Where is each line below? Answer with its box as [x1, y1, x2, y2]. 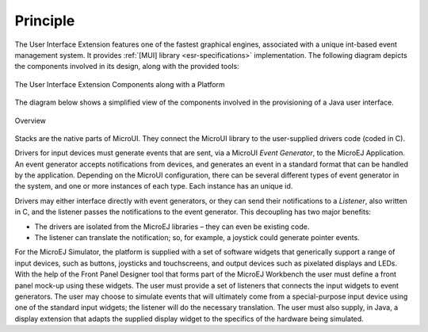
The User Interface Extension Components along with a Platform [14, 79, 225, 89]
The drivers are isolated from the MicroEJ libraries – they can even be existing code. [34, 222, 310, 231]
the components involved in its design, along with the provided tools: [14, 62, 239, 71]
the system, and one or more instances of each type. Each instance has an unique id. [14, 181, 293, 191]
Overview [14, 116, 47, 125]
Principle [14, 12, 75, 29]
